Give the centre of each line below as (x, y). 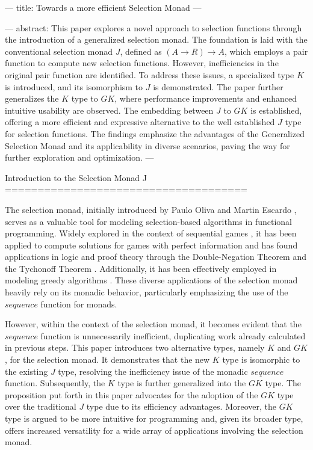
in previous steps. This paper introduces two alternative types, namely (135, 347)
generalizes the (32, 98)
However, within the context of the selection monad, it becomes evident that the (153, 324)
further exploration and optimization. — (79, 157)
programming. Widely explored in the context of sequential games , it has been (151, 233)
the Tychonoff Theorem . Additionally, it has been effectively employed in (141, 268)
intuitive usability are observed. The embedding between (109, 110)
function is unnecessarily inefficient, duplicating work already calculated (173, 335)
